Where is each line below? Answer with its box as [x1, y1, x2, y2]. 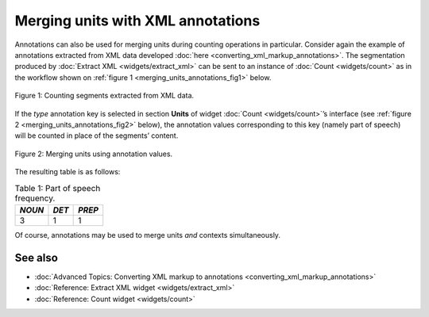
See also [14, 250, 59, 265]
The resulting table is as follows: [14, 167, 121, 177]
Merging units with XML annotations [14, 12, 261, 29]
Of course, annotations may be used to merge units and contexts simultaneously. [14, 230, 281, 239]
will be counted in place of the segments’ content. [14, 131, 179, 140]
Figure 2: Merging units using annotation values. [14, 149, 173, 158]
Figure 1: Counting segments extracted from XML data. [14, 91, 195, 101]
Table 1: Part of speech [14, 182, 101, 193]
